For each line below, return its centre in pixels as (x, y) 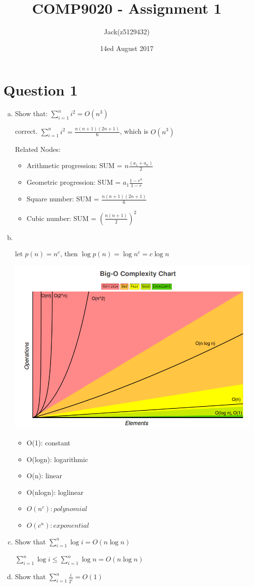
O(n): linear (44, 476)
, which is (134, 131)
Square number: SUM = (63, 199)
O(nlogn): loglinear (55, 492)
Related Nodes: (38, 149)
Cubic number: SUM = (61, 218)
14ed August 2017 (127, 48)
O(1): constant (48, 443)
